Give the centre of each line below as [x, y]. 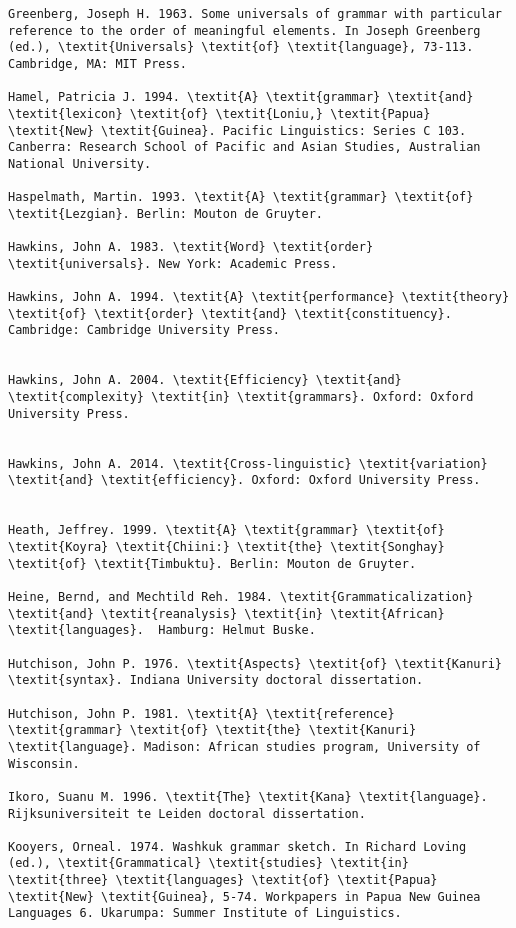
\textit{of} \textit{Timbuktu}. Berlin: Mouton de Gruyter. [212, 563]
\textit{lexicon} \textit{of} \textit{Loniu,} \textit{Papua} [219, 113]
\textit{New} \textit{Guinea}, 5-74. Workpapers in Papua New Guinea [244, 896]
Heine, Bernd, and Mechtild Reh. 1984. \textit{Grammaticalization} [241, 596]
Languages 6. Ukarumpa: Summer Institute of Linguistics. [205, 913]
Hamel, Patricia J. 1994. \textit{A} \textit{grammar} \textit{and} [241, 97]
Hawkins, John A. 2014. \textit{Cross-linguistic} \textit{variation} [248, 463]
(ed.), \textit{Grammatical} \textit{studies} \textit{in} [208, 863]
